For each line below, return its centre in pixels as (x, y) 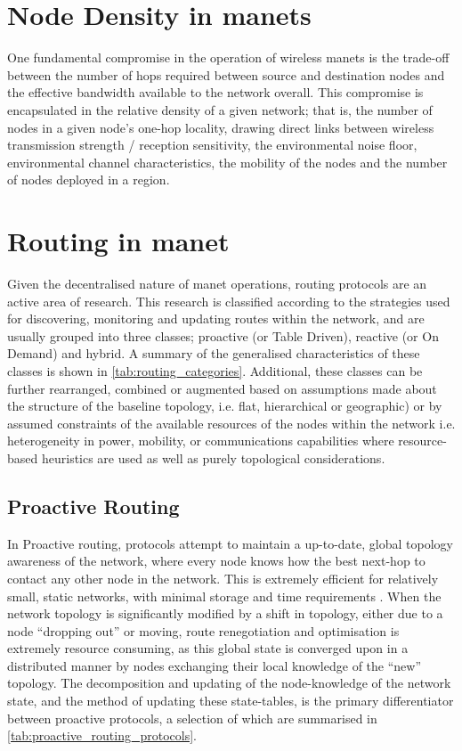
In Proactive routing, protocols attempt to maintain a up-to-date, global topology (230, 543)
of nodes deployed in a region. (89, 180)
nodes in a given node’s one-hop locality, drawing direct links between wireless (221, 127)
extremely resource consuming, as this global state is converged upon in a (208, 648)
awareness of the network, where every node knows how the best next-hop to (216, 561)
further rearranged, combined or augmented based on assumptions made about (222, 388)
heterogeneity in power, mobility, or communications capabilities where (201, 441)
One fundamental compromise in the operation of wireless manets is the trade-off (228, 57)
